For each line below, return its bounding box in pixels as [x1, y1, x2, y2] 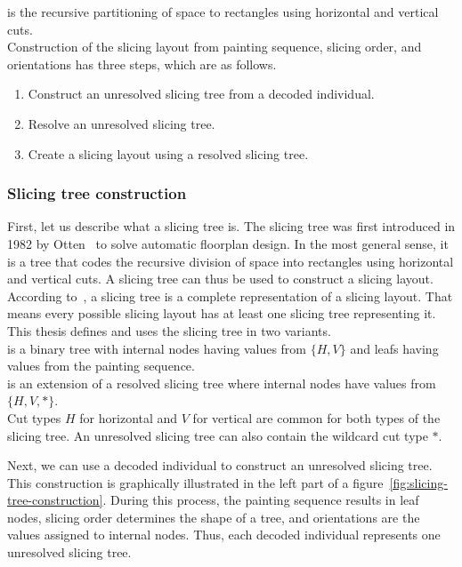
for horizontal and [79, 408, 178, 427]
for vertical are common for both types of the [192, 408, 441, 427]
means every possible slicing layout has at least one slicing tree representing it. [7, 304, 436, 323]
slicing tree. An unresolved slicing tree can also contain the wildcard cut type [7, 426, 428, 444]
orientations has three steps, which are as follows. [7, 54, 277, 73]
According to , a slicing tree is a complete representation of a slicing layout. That [7, 286, 453, 305]
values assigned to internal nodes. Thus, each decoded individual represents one [7, 525, 441, 544]
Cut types [7, 408, 61, 427]
